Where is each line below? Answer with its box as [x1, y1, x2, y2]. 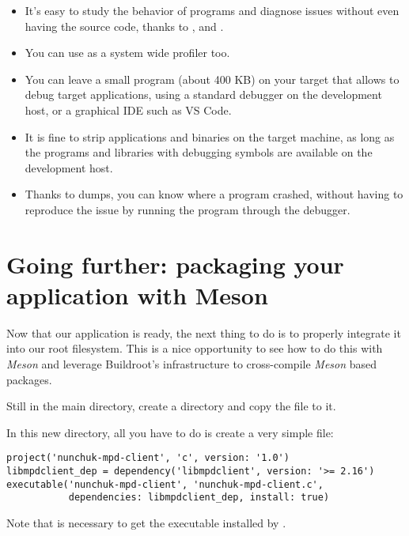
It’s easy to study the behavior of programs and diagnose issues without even [25, 2, 400, 18]
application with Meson [6, 278, 268, 311]
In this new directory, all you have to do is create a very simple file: [6, 424, 334, 440]
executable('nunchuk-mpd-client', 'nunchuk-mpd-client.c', [6, 478, 324, 490]
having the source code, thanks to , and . [25, 17, 224, 34]
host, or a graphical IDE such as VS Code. [25, 101, 232, 118]
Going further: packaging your [6, 247, 344, 280]
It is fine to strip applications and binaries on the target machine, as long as [25, 128, 395, 145]
